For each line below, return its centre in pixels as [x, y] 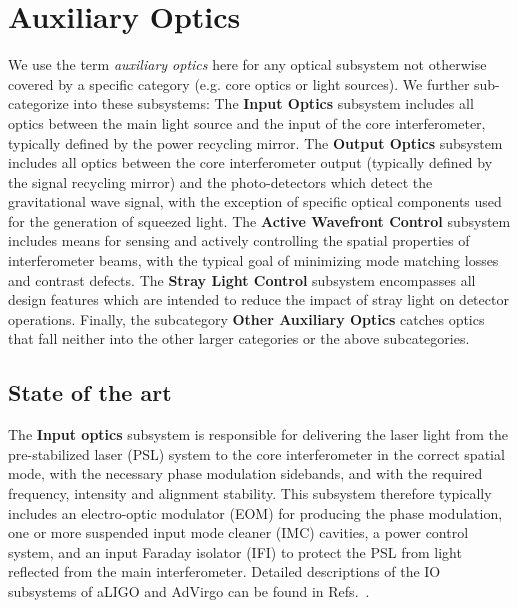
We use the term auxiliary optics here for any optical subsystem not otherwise [247, 64]
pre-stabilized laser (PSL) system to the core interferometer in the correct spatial [256, 453]
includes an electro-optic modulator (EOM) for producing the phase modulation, [255, 512]
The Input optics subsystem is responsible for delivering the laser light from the [258, 434]
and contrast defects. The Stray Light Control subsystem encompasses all [242, 279]
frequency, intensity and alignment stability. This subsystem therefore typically [250, 493]
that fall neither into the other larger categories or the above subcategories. [239, 338]
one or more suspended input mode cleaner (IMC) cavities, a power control [238, 532]
